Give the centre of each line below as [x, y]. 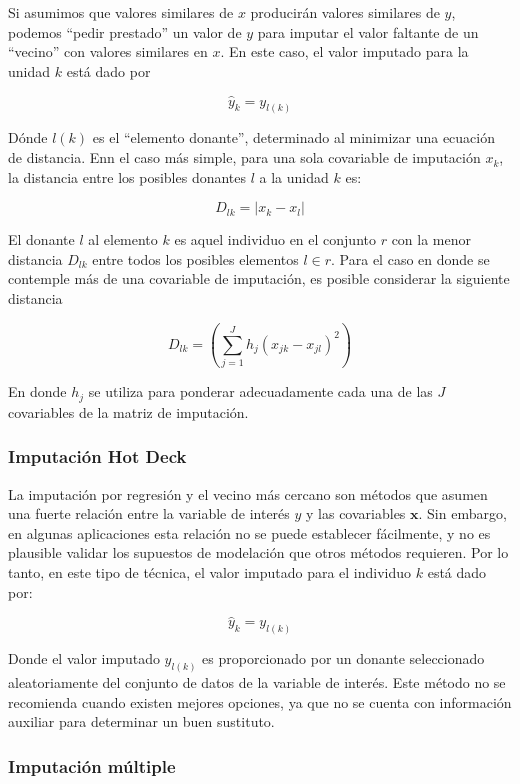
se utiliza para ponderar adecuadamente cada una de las [260, 391]
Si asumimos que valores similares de [121, 12]
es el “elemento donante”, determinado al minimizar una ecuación [294, 137]
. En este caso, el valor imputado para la [344, 51]
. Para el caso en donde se [410, 258]
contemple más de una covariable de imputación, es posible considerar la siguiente [259, 278]
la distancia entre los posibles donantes [127, 176]
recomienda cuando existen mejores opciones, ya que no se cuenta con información [260, 701]
